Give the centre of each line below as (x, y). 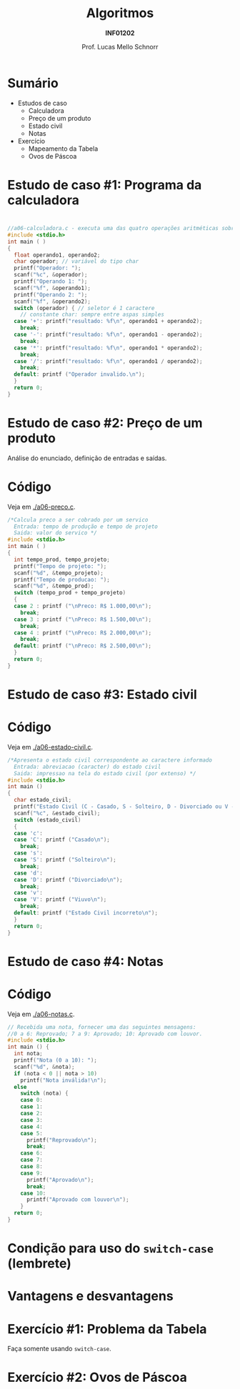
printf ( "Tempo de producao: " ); (62, 579)
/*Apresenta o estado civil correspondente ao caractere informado (110, 760)
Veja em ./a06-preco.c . (41, 507)
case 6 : (31, 1153)
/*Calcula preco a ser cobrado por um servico (78, 519)
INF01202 (120, 33)
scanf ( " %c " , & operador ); (51, 275)
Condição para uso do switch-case (111, 1249)
